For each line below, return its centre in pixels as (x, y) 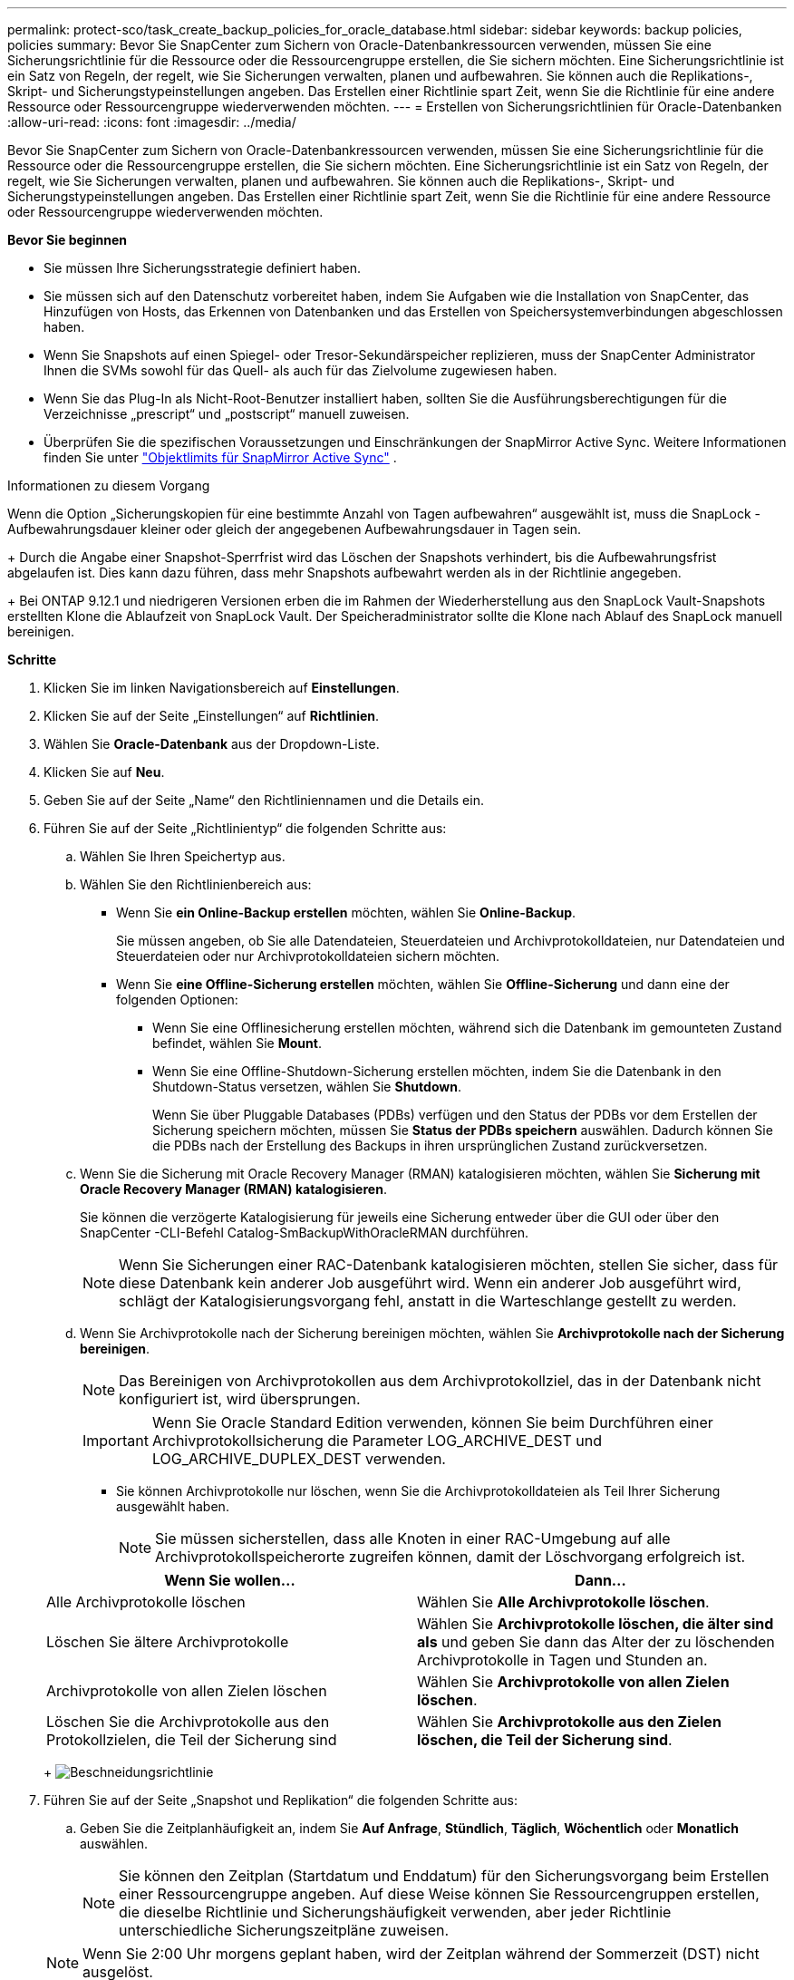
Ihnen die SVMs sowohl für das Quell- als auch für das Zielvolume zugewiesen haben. (300, 370)
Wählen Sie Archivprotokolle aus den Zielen (569, 1722)
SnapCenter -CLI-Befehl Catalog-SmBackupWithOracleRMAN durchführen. (304, 1233)
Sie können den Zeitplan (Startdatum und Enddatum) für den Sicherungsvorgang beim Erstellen (444, 1876)
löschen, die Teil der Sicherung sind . (545, 1740)
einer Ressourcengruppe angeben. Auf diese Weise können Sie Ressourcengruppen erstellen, (439, 1894)
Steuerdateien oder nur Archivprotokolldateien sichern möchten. (308, 956)
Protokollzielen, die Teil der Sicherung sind (192, 1740)
